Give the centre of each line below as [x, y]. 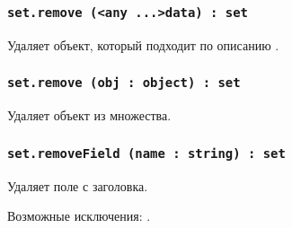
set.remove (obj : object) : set [124, 83]
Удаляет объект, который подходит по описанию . [143, 44]
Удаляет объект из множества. [89, 115]
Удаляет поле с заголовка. [78, 185]
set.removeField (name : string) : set [146, 153]
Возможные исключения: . [79, 216]
